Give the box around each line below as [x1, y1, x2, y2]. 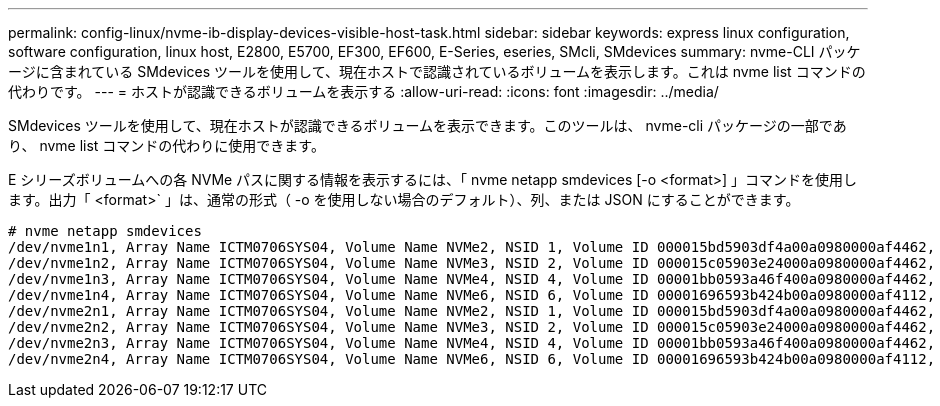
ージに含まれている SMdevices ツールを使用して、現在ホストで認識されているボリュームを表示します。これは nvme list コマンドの [8, 63, 866, 80]
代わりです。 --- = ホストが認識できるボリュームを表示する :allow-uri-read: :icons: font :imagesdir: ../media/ [8, 83, 719, 100]
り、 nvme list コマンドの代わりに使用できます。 [8, 137, 325, 154]
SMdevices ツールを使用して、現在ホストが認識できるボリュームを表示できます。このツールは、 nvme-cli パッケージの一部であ [8, 117, 847, 134]
